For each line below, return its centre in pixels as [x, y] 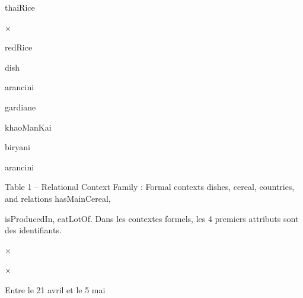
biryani [17, 147]
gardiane [20, 107]
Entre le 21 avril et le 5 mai [55, 289]
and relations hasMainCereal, [58, 198]
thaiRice [20, 7]
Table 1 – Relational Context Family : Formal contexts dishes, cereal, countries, [150, 187]
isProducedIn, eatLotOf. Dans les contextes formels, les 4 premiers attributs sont [152, 218]
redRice [19, 47]
